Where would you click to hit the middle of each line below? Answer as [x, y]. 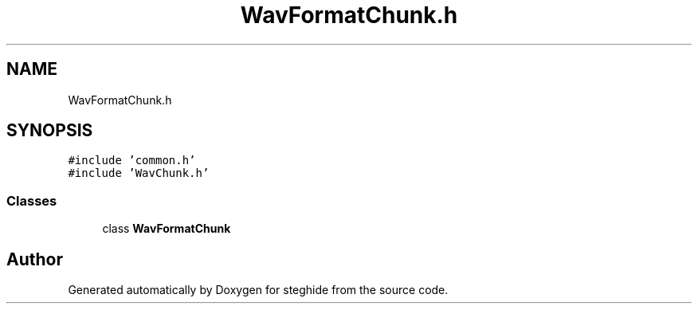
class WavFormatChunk [167, 229]
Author [35, 259]
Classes [32, 200]
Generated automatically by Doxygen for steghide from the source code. [258, 290]
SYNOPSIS [50, 131]
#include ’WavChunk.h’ [139, 173]
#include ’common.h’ [132, 161]
